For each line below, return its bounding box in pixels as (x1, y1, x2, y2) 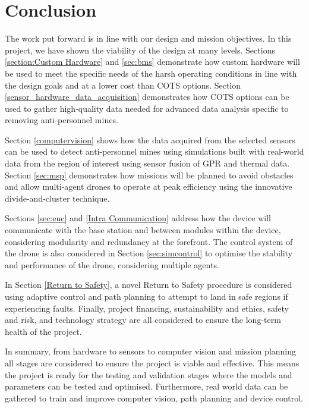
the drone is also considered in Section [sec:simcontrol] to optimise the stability (5, 247, 293, 259)
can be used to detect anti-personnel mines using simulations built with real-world (5, 145, 304, 158)
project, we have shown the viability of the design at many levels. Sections (5, 43, 275, 56)
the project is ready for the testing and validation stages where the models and (5, 368, 292, 381)
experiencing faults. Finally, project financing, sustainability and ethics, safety (5, 302, 289, 314)
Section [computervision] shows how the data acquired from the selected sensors (5, 133, 295, 146)
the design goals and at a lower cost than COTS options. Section (5, 79, 241, 91)
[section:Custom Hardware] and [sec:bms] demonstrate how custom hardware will (5, 55, 300, 68)
